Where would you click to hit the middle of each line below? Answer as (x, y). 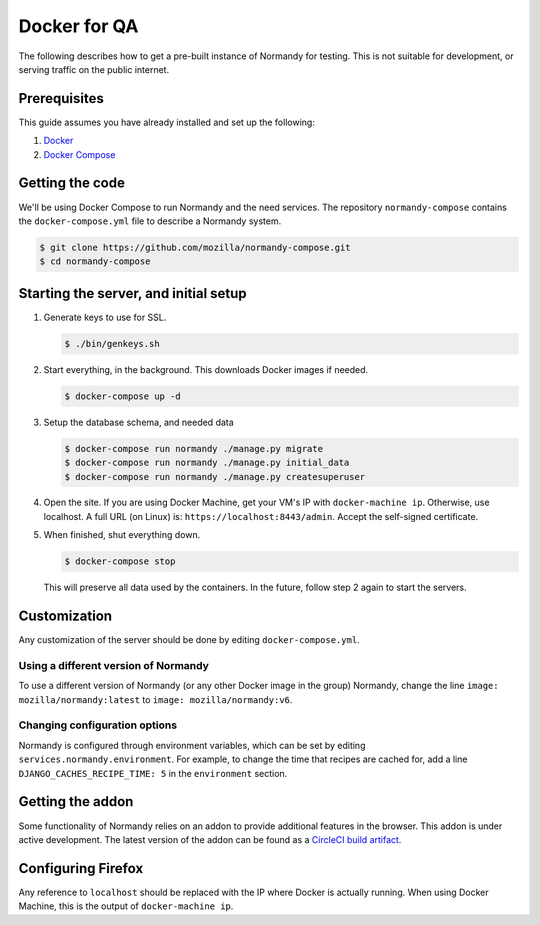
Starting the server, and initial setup (132, 293)
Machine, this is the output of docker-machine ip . (126, 906)
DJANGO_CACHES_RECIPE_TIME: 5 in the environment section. (153, 773)
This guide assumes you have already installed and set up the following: (166, 122)
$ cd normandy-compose (95, 261)
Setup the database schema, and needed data (138, 422)
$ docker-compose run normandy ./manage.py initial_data (207, 463)
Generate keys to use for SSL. (105, 317)
